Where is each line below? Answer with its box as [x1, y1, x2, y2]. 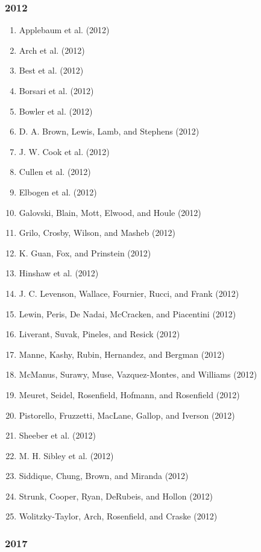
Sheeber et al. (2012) [19, 429, 96, 442]
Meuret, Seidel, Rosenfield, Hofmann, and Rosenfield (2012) [19, 388, 240, 401]
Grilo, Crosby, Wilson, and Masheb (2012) [19, 226, 175, 239]
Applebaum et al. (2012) [19, 24, 110, 36]
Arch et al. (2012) [19, 43, 85, 56]
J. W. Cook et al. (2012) [19, 145, 110, 157]
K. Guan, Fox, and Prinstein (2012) [19, 246, 151, 259]
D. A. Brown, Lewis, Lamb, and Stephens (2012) [19, 125, 200, 138]
